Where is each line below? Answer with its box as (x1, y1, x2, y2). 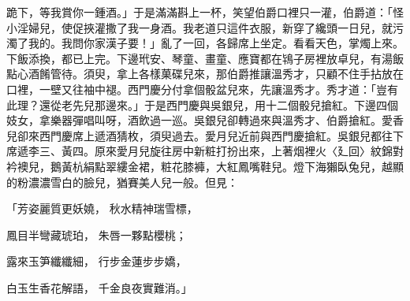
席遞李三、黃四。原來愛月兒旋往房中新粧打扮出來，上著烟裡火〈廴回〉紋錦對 (6, 143, 404, 159)
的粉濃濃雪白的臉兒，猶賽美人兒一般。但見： (6, 173, 238, 190)
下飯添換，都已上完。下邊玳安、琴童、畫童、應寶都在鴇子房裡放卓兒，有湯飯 (6, 50, 404, 66)
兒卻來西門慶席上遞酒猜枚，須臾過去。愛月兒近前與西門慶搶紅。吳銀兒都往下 (6, 127, 404, 143)
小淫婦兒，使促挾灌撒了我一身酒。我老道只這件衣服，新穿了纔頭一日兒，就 (6, 19, 393, 35)
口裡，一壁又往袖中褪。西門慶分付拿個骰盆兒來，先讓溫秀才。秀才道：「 (6, 80, 376, 97)
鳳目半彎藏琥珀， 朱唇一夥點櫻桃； (6, 226, 187, 243)
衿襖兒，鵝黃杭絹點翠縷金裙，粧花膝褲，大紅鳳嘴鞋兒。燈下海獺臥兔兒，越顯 (6, 158, 404, 174)
